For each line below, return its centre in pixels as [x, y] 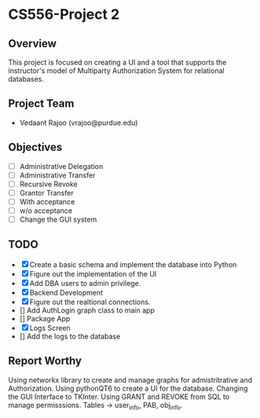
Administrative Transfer [57, 175]
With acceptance [47, 201]
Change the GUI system [58, 219]
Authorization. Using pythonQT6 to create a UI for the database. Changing [128, 388]
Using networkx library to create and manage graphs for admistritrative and [130, 379]
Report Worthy [45, 361]
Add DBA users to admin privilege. [85, 283]
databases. [26, 79]
